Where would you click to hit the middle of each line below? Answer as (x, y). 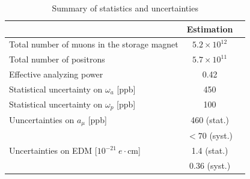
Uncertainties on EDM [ (53, 150)
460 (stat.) (210, 120)
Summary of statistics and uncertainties (125, 8)
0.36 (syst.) (210, 165)
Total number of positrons (57, 59)
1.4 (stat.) (210, 150)
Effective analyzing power (56, 74)
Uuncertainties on (42, 119)
